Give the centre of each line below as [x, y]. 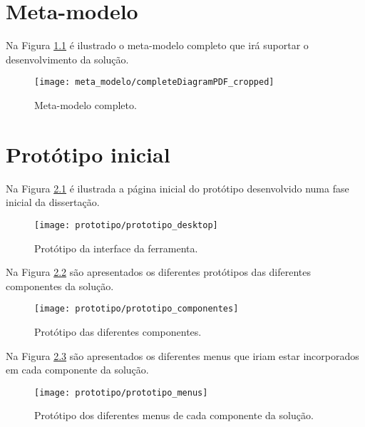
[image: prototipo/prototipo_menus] [121, 392]
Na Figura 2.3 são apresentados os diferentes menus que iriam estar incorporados [182, 355]
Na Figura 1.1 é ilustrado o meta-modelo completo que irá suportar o [157, 45]
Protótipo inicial [88, 154]
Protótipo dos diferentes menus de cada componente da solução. [174, 415]
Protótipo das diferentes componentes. [118, 331]
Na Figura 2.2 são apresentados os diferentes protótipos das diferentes [159, 272]
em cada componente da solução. [77, 370]
